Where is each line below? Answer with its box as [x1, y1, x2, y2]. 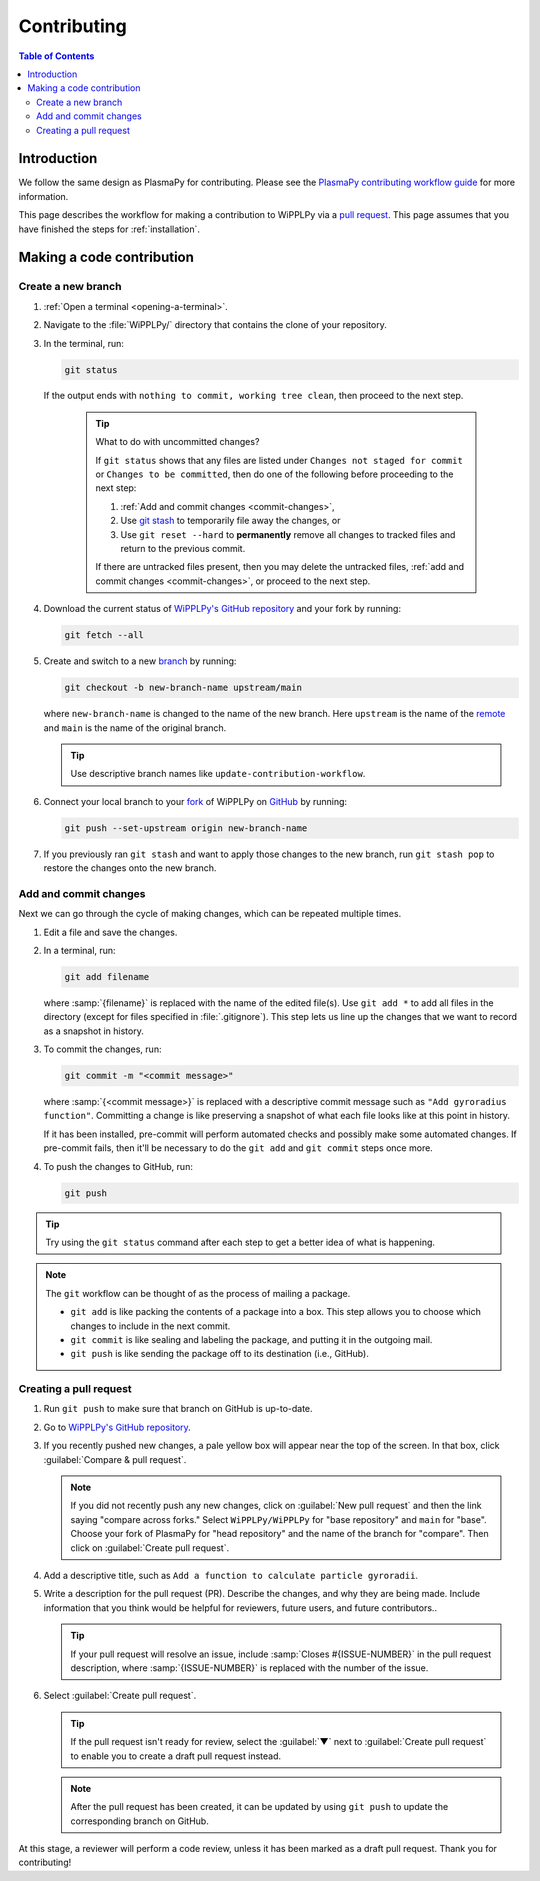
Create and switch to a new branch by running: [43, 655, 237, 667]
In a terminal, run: [43, 944, 116, 956]
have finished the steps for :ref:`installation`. [18, 223, 200, 235]
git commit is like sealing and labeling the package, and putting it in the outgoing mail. [70, 1333, 433, 1345]
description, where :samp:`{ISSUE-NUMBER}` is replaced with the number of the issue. [70, 1661, 429, 1674]
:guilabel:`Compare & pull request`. [43, 1453, 187, 1465]
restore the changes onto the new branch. [43, 862, 217, 874]
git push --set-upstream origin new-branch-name [64, 822, 308, 834]
